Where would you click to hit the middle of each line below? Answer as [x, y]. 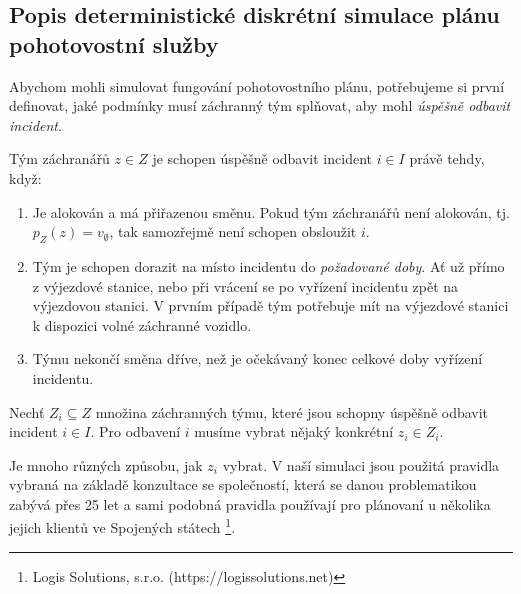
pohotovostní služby [114, 43]
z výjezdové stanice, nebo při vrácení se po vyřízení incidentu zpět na [245, 285]
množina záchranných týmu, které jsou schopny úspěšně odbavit [292, 411]
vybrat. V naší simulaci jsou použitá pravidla [361, 464]
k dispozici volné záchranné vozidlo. [142, 324]
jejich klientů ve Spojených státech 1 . [122, 526]
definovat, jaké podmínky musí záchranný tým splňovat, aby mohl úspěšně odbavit [260, 105]
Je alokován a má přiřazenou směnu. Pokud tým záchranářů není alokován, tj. [271, 211]
